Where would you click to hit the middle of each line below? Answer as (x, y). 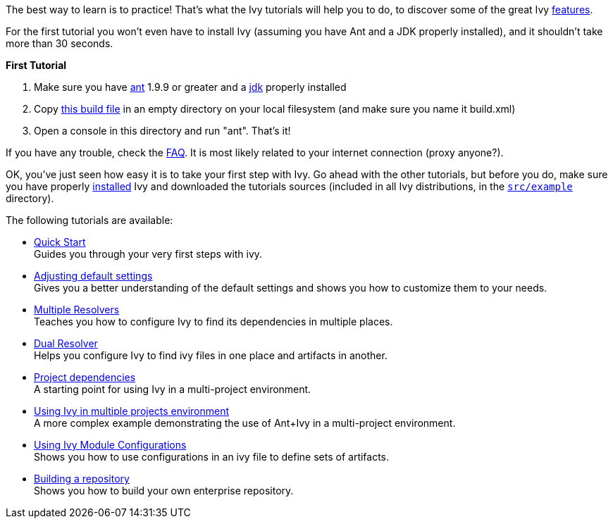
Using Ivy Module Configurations (110, 445)
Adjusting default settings (93, 276)
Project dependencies (85, 377)
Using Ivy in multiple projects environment (132, 411)
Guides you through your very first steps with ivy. (148, 254)
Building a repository (82, 479)
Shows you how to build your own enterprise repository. (164, 491)
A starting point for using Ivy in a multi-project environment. (173, 389)
